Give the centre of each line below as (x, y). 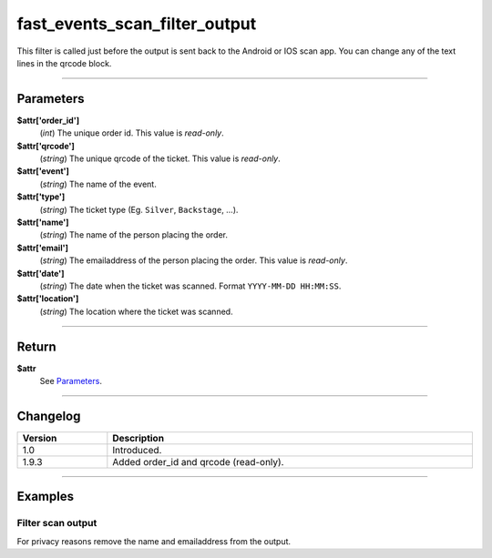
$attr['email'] (42, 248)
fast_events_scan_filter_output (137, 24)
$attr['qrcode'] (46, 146)
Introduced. (137, 450)
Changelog (49, 416)
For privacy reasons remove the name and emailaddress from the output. (154, 541)
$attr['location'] (48, 299)
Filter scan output (57, 523)
